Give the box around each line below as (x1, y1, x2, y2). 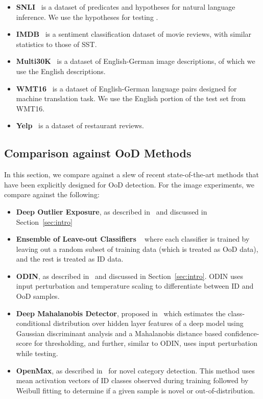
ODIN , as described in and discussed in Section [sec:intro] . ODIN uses (16, 270, 244, 281)
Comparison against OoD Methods (4, 145, 192, 161)
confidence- (224, 327, 259, 338)
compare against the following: (4, 189, 100, 200)
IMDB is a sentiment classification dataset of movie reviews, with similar (16, 29, 252, 39)
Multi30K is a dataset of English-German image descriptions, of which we (16, 56, 255, 66)
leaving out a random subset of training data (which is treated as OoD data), (16, 243, 258, 254)
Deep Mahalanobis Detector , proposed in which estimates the (16, 308, 226, 318)
